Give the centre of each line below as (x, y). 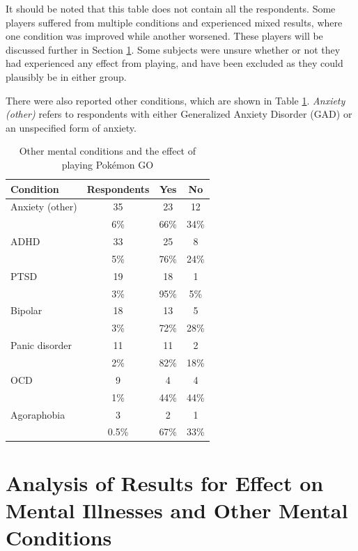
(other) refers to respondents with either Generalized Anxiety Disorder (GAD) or (179, 114)
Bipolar (26, 310)
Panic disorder (41, 345)
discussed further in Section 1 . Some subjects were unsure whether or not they (173, 49)
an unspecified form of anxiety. (71, 127)
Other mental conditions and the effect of (107, 151)
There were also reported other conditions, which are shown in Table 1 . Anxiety (176, 100)
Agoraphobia (38, 414)
